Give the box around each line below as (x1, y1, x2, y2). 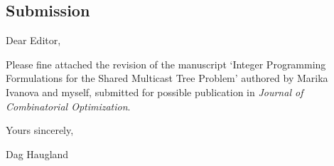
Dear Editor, (6, 33, 61, 48)
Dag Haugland (6, 146, 69, 161)
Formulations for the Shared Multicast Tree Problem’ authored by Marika (6, 71, 328, 85)
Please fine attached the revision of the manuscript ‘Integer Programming (6, 56, 326, 71)
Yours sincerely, (6, 123, 74, 138)
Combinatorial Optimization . (6, 98, 131, 113)
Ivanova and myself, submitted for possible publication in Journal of (6, 84, 303, 99)
